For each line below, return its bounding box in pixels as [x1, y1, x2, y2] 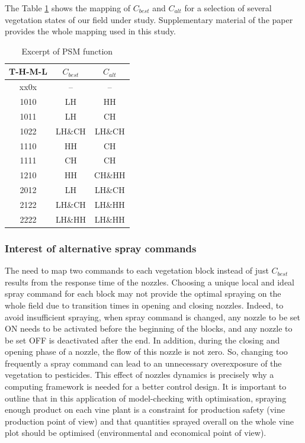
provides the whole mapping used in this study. [5, 25, 176, 37]
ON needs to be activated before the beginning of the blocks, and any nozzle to [5, 322, 293, 335]
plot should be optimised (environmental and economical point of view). [5, 426, 267, 439]
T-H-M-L [9, 65, 47, 78]
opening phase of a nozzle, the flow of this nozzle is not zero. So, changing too [5, 345, 288, 358]
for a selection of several [184, 2, 272, 14]
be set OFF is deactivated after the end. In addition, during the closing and [5, 333, 280, 346]
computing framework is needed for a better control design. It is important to [5, 380, 287, 393]
